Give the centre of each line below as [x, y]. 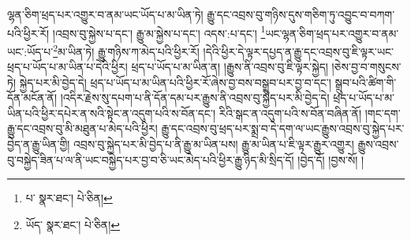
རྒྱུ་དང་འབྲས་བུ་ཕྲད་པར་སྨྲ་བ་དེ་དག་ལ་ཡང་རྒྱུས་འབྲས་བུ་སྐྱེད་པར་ [283, 128]
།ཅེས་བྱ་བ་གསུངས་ [366, 67]
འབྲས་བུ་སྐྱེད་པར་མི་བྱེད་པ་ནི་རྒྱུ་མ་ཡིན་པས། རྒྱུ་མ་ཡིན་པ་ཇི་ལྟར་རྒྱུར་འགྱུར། [214, 144]
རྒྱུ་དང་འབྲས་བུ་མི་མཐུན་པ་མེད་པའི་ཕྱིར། [82, 128]
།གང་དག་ [383, 113]
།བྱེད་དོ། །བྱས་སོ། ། [331, 159]
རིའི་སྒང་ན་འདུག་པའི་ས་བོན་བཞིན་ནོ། [290, 113]
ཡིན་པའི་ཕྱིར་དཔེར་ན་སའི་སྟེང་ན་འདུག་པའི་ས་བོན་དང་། [111, 113]
